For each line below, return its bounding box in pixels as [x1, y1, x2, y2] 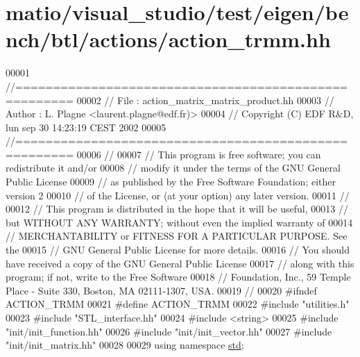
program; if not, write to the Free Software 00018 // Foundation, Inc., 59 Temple [6, 269, 351, 284]
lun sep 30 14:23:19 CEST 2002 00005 [6, 119, 166, 134]
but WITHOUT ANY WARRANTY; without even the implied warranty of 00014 [6, 215, 353, 229]
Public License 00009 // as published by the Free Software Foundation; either [6, 174, 336, 189]
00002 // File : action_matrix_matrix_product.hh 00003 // [76, 92, 334, 107]
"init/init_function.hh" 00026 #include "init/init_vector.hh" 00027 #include [6, 324, 332, 338]
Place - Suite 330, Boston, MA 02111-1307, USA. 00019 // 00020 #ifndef [6, 283, 317, 297]
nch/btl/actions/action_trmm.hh [6, 25, 331, 53]
